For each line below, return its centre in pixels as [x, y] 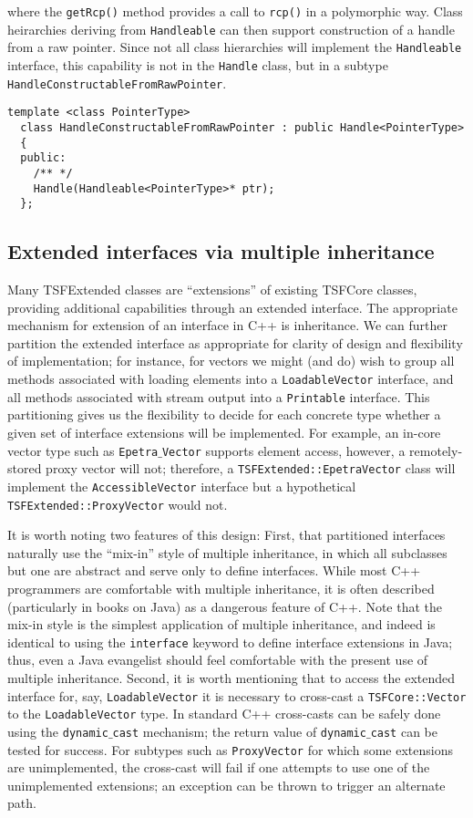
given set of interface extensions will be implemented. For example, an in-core [224, 432]
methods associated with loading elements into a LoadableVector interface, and [231, 379]
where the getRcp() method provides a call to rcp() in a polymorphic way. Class [235, 11]
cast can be [404, 731]
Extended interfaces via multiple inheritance [221, 251]
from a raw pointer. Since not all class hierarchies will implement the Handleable [235, 47]
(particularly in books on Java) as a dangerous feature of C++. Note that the [225, 606]
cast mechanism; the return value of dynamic [239, 731]
